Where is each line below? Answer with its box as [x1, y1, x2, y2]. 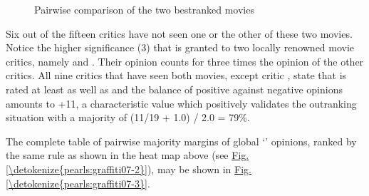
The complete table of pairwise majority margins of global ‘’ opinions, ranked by [6, 133, 357, 148]
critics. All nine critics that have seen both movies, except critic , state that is [6, 68, 347, 83]
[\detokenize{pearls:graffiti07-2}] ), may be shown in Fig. [6, 161, 252, 176]
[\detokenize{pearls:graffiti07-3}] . [6, 175, 150, 190]
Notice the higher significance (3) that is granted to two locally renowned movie [6, 40, 355, 55]
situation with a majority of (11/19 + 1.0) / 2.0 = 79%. [6, 110, 250, 125]
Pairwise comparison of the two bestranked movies [34, 2, 254, 16]
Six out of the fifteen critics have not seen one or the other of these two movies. [6, 26, 353, 41]
